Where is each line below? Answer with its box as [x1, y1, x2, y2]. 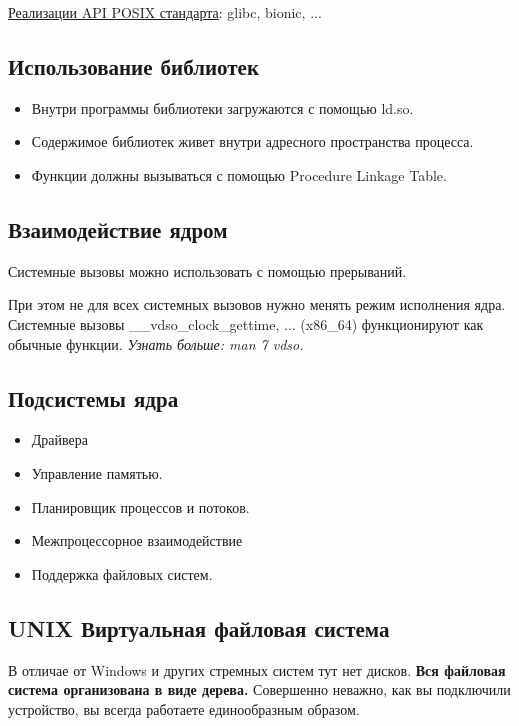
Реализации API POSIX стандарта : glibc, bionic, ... [8, 2, 322, 22]
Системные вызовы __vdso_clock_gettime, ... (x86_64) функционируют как [8, 313, 484, 334]
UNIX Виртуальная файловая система [8, 612, 390, 643]
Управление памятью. [31, 462, 163, 483]
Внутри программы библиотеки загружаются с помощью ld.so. [31, 97, 414, 118]
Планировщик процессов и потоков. [31, 496, 250, 517]
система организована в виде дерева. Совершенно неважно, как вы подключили [8, 679, 511, 700]
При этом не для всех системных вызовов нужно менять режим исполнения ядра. [8, 294, 506, 315]
